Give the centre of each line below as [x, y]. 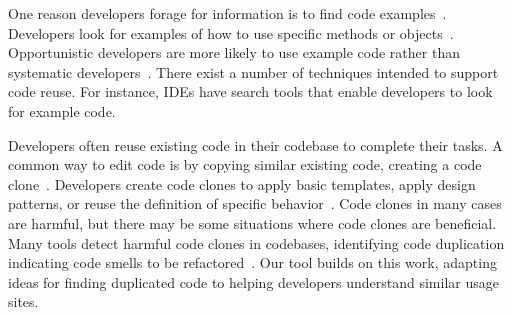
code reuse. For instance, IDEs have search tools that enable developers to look [250, 91]
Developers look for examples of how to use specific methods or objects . [231, 32]
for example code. [62, 110]
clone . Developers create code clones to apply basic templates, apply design [242, 183]
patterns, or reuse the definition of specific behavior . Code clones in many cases [255, 203]
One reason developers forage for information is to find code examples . [227, 13]
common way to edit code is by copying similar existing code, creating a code [245, 164]
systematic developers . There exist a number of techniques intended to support [253, 71]
